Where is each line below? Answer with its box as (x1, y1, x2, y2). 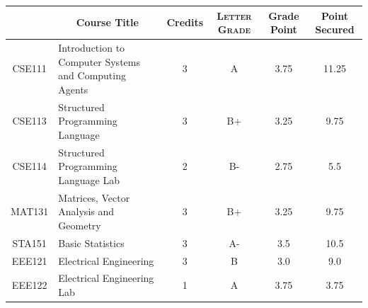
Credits (166, 15, 204, 30)
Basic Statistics (58, 235, 125, 250)
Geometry (58, 217, 101, 232)
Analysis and (58, 204, 115, 219)
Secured (315, 22, 355, 37)
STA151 (12, 235, 47, 250)
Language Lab (58, 172, 120, 187)
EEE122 (11, 278, 47, 292)
